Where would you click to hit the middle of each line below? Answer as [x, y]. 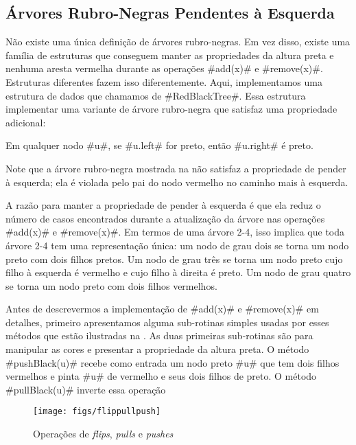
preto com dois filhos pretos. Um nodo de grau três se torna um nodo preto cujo [174, 259]
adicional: [26, 122]
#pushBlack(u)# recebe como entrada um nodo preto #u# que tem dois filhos [173, 362]
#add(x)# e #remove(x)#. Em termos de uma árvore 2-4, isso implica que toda [175, 232]
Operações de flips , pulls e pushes [103, 434]
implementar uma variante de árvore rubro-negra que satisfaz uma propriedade [171, 109]
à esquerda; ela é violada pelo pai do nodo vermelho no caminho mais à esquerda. [177, 182]
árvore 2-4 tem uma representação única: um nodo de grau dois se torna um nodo [177, 245]
